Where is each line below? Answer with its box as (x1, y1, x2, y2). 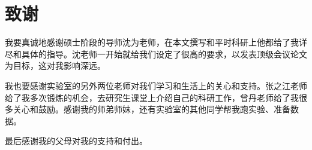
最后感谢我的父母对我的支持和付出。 (5, 134, 148, 147)
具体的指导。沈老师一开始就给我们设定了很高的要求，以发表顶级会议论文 (21, 47, 307, 60)
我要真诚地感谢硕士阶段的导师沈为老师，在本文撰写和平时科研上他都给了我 (5, 36, 299, 48)
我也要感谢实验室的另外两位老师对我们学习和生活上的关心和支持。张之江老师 (5, 79, 307, 91)
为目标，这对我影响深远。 (5, 59, 106, 72)
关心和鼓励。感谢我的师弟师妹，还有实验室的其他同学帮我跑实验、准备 (13, 103, 290, 115)
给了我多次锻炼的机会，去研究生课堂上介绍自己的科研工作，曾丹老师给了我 (5, 91, 299, 103)
